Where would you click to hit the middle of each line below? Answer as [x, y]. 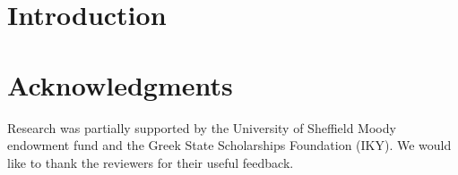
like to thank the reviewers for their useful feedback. [151, 162]
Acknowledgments [120, 84]
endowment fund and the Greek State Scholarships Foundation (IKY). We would [229, 145]
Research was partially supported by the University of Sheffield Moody [202, 127]
